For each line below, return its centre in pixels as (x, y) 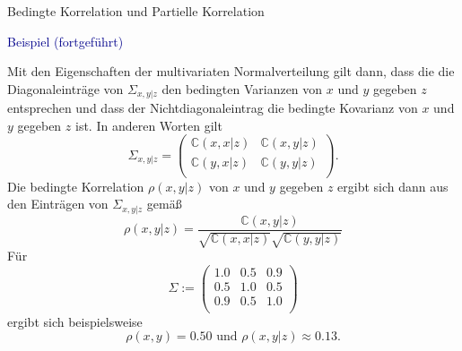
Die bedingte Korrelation (76, 186)
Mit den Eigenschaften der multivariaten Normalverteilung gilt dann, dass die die (231, 71)
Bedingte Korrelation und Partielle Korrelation (136, 11)
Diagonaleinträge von (65, 88)
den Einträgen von (58, 204)
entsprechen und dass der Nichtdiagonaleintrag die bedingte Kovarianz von (213, 108)
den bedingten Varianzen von (242, 88)
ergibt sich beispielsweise (75, 321)
